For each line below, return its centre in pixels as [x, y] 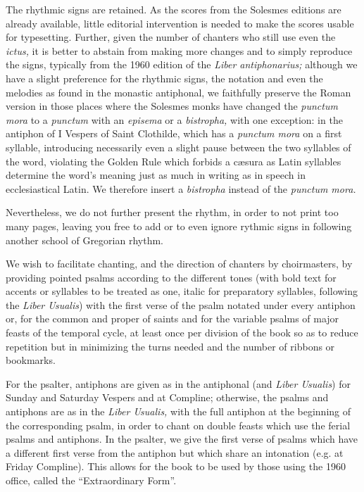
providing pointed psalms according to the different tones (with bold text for [171, 277]
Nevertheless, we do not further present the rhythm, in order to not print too [172, 212]
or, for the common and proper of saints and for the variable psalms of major [172, 318]
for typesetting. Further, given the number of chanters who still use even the [171, 37]
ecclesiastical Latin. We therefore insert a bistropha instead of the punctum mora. [181, 188]
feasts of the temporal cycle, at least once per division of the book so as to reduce [182, 333]
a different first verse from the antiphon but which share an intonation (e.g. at [175, 452]
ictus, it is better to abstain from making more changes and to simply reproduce [179, 50]
